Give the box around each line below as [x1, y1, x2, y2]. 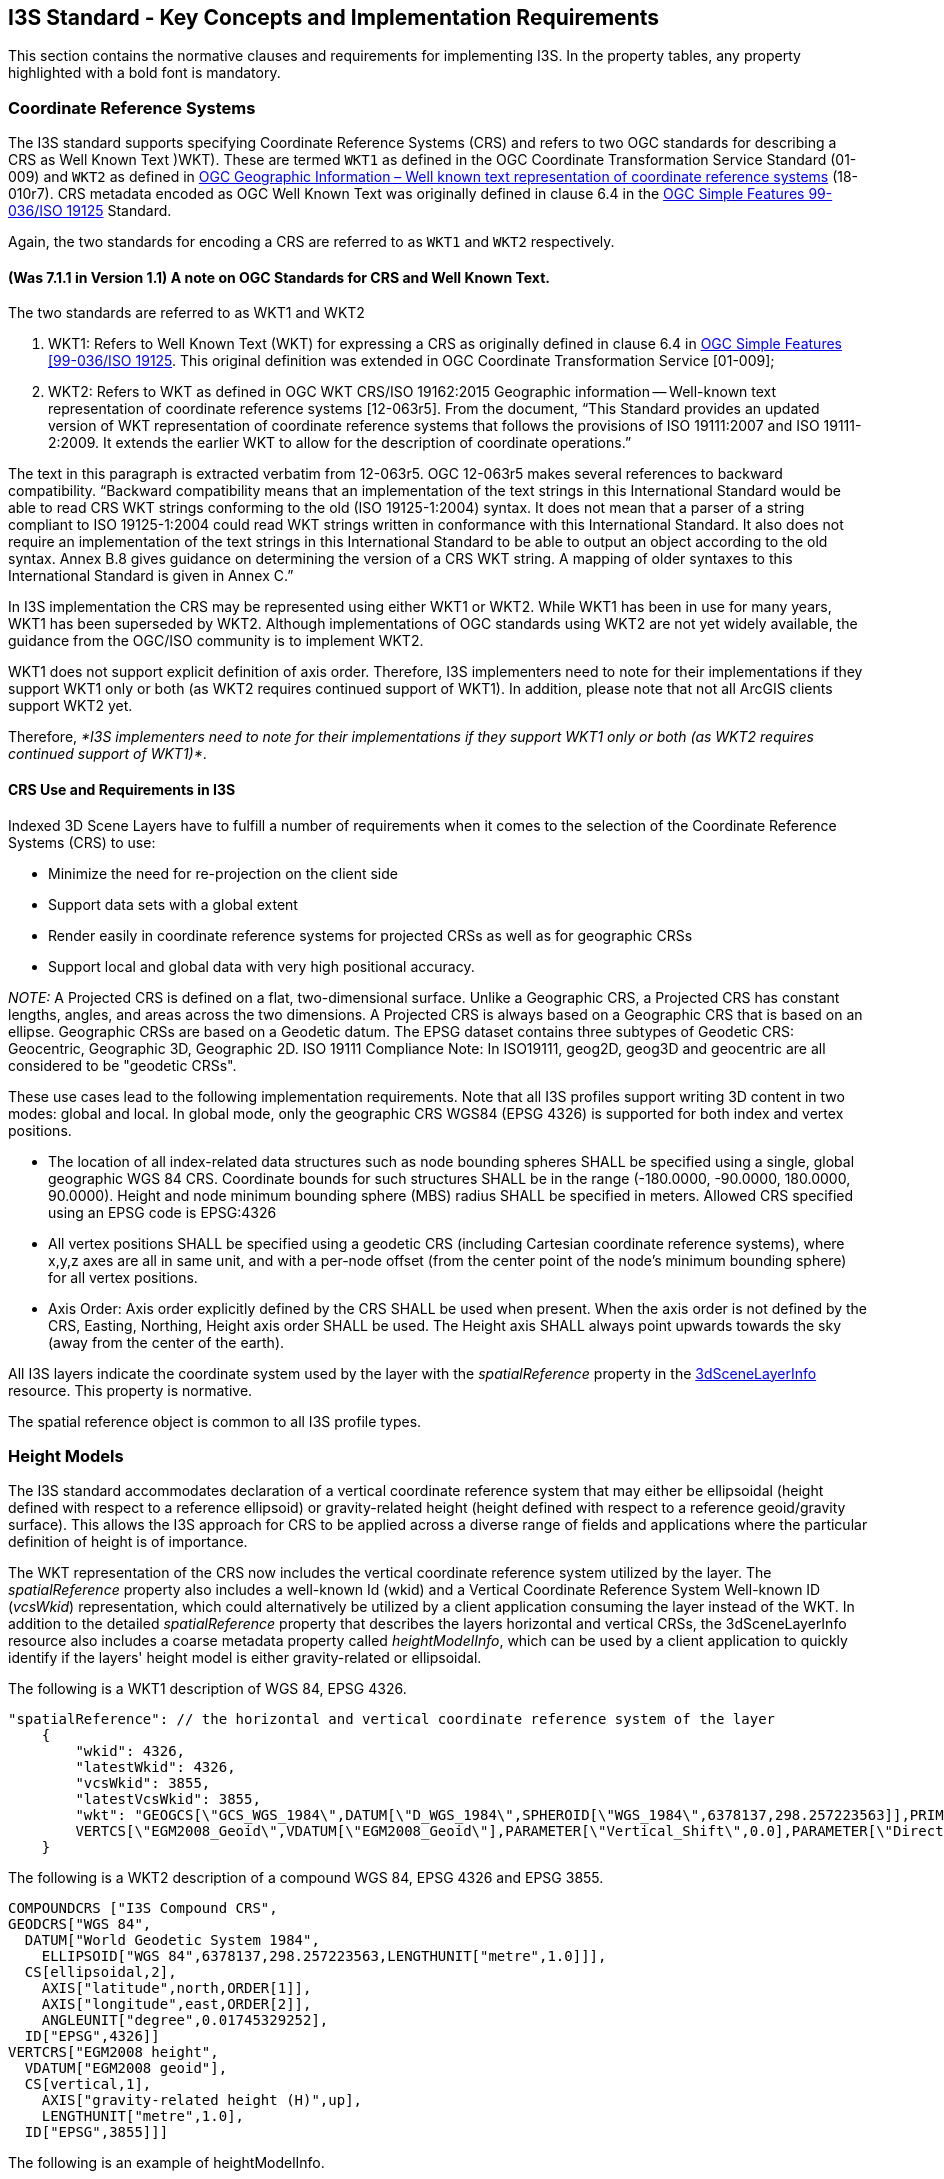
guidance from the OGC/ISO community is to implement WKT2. [8, 632, 424, 650]
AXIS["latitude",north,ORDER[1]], [41, 1980, 312, 1997]
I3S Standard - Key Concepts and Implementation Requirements [8, 5, 659, 30]
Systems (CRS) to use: [8, 833, 156, 851]
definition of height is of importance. [8, 1533, 248, 1551]
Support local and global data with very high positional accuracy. [48, 957, 475, 975]
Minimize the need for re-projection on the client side [48, 864, 398, 882]
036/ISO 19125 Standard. [8, 202, 172, 220]
